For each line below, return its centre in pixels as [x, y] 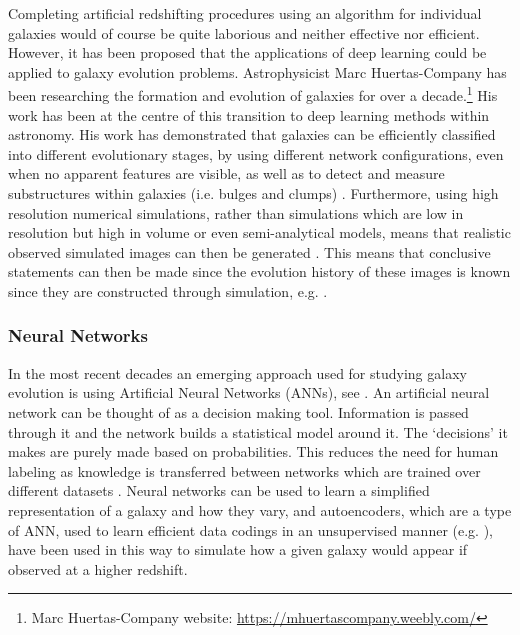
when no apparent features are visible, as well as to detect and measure [226, 173]
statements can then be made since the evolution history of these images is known [259, 271]
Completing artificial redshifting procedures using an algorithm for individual [245, 13]
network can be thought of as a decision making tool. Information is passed [238, 411]
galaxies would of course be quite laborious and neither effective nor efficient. [244, 32]
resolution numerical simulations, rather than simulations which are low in [236, 212]
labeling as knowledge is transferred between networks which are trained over [244, 470]
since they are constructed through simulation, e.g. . [168, 290]
